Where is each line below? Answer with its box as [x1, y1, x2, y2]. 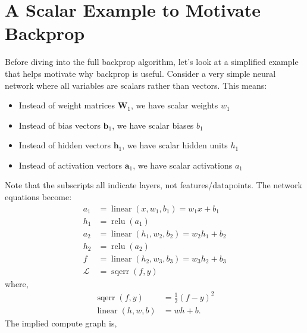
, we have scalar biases [112, 119, 194, 131]
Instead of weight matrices [18, 99, 115, 111]
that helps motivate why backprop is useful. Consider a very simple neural [5, 67, 276, 79]
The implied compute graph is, [5, 316, 117, 329]
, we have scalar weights [130, 99, 218, 111]
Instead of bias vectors [18, 119, 101, 131]
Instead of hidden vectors [18, 139, 111, 151]
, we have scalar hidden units [122, 139, 228, 151]
